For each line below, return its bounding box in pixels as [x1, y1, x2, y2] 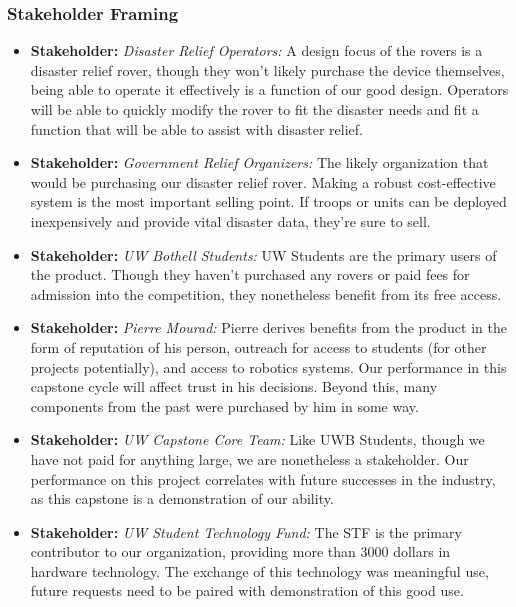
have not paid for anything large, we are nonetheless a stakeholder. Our [30, 448, 469, 469]
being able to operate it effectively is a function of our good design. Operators [30, 79, 509, 100]
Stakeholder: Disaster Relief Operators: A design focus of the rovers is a [30, 40, 483, 61]
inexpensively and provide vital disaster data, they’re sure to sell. [30, 210, 431, 231]
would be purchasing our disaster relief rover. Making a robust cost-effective [30, 171, 496, 192]
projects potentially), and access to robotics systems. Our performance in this [30, 356, 507, 377]
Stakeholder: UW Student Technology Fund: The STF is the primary [30, 521, 462, 542]
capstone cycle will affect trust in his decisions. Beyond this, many [30, 376, 438, 397]
